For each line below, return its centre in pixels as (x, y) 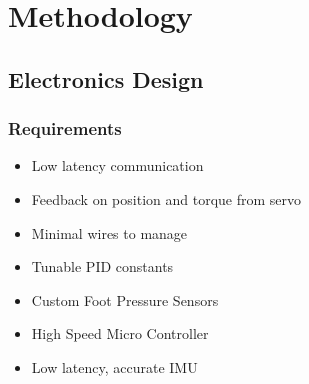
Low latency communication (117, 165)
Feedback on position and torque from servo (166, 198)
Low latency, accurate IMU (114, 366)
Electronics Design (106, 78)
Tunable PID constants (102, 266)
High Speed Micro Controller (120, 333)
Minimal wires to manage (109, 232)
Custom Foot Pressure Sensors (125, 299)
